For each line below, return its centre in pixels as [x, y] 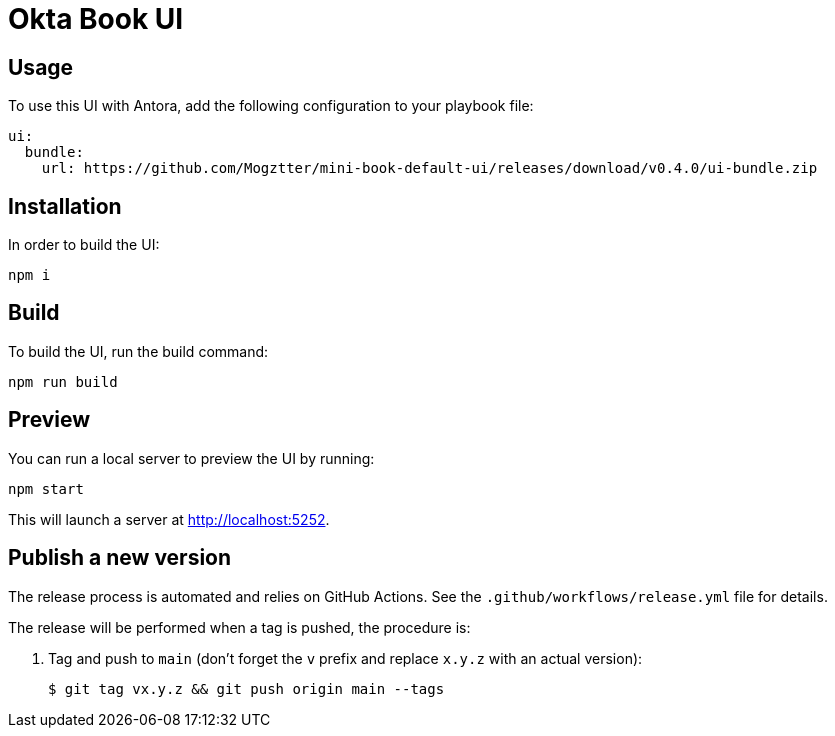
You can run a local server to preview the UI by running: [191, 458]
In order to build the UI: [84, 245]
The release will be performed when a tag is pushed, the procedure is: [239, 627]
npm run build [63, 381]
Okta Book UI [96, 19]
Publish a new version [120, 558]
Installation [65, 206]
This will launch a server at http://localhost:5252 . [169, 519]
